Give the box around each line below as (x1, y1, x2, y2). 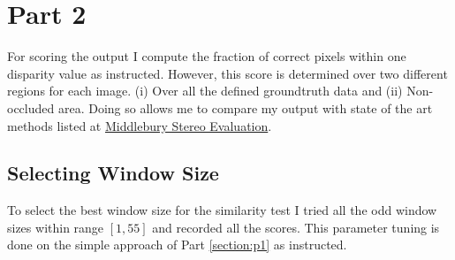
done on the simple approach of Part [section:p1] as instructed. (7, 235, 347, 254)
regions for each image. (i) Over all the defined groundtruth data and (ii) (7, 81, 403, 100)
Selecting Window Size (7, 159, 219, 187)
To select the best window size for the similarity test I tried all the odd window (7, 201, 437, 219)
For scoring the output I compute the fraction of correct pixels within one (7, 47, 406, 65)
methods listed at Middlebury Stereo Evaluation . (7, 116, 272, 134)
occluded (7, 98, 55, 117)
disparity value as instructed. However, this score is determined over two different (7, 64, 448, 82)
